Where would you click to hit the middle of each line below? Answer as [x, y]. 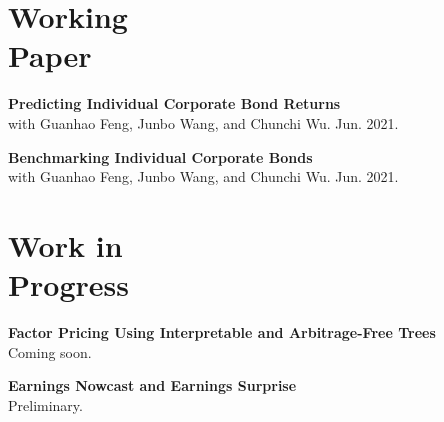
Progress [68, 284]
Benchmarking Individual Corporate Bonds [160, 156]
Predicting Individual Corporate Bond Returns [174, 103]
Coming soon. [50, 351]
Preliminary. [45, 404]
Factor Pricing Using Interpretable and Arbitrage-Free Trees [222, 332]
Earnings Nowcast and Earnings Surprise [152, 385]
